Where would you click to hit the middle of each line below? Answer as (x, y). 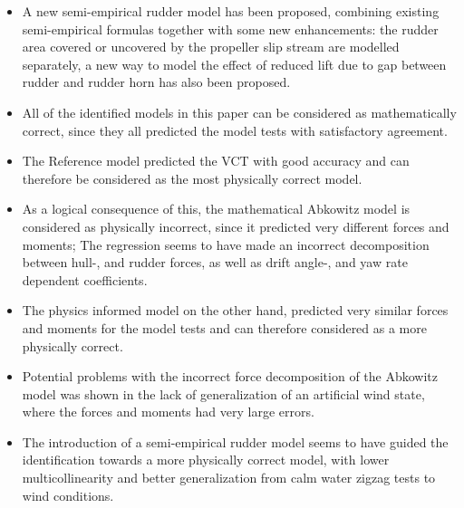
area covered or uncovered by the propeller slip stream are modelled (211, 47)
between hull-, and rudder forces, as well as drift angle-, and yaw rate (215, 262)
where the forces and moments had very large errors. (168, 412)
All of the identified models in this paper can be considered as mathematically (239, 112)
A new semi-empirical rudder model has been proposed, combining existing (231, 11)
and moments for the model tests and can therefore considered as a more (224, 327)
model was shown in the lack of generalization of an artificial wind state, (223, 393)
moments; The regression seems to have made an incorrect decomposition (226, 244)
